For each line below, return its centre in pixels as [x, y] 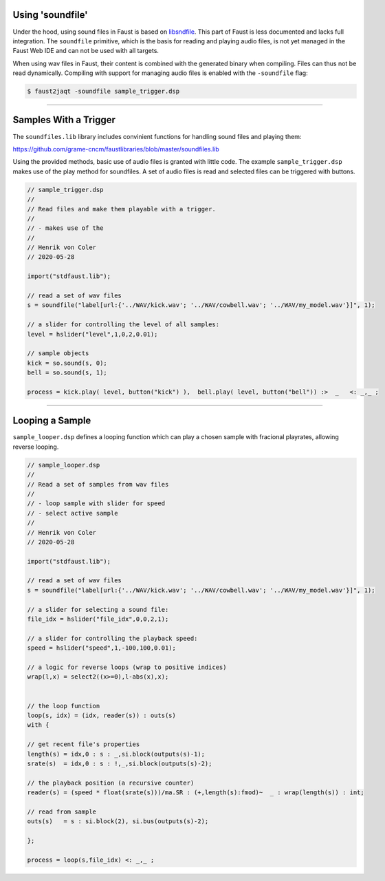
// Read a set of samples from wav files [98, 484]
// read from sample [62, 811]
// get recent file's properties [84, 744]
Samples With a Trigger [64, 120]
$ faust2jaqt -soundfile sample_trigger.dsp [103, 92]
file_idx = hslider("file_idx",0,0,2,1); [98, 619]
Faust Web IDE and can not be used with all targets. [86, 51]
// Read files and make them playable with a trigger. [121, 209]
